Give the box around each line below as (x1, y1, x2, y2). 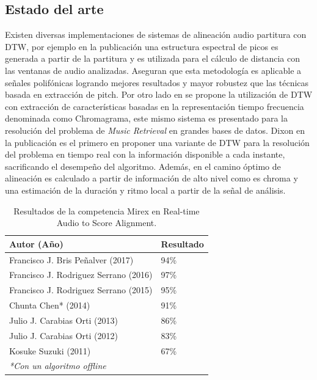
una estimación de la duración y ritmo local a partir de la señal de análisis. (5, 183, 286, 196)
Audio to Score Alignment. (56, 216, 157, 229)
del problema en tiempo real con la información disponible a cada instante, (5, 148, 285, 161)
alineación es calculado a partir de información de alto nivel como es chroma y (5, 172, 298, 185)
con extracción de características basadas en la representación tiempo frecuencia (5, 100, 304, 112)
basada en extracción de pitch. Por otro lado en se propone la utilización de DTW (5, 88, 313, 101)
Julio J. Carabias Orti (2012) (9, 329, 118, 342)
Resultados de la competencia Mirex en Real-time (13, 204, 200, 217)
